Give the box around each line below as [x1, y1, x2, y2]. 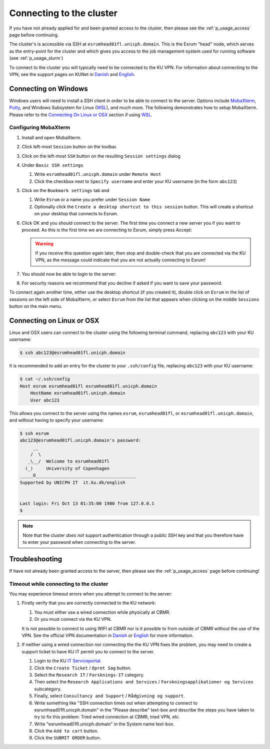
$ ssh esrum [19, 431, 49, 436]
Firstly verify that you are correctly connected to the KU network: [21, 600, 156, 606]
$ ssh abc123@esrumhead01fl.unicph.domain [19, 350, 125, 355]
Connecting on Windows [9, 84, 88, 93]
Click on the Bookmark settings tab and [21, 188, 109, 194]
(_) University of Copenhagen [25, 466, 110, 471]
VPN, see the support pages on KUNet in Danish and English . [9, 71, 135, 77]
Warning [35, 241, 53, 247]
